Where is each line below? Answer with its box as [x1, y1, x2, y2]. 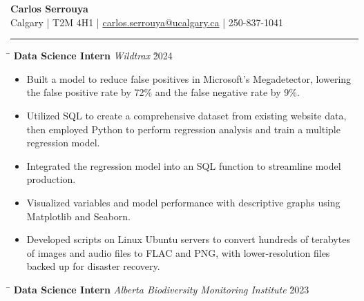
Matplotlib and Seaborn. [26, 208, 131, 223]
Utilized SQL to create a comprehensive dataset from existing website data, [26, 108, 347, 122]
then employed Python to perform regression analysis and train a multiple [26, 122, 341, 136]
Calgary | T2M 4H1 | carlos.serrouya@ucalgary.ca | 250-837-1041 [10, 14, 284, 29]
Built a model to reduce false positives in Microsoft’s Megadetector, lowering [26, 71, 352, 86]
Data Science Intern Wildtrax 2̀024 [13, 48, 173, 63]
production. [26, 172, 76, 186]
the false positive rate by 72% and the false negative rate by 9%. [26, 85, 300, 99]
